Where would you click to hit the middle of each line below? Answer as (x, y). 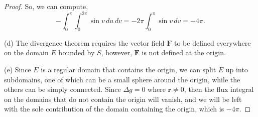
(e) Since (18, 70)
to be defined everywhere (212, 42)
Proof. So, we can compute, (46, 6)
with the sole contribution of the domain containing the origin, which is (114, 109)
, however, (117, 52)
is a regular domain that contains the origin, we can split (128, 70)
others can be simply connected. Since (62, 89)
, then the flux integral (219, 89)
